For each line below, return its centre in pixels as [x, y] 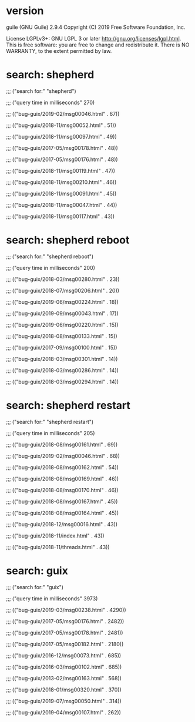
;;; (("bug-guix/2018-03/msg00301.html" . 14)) [62, 359]
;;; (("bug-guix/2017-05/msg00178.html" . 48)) [62, 148]
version [25, 11]
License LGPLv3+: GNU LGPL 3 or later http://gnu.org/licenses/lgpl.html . [94, 38]
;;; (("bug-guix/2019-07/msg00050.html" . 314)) [64, 701]
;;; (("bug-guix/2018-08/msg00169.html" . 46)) [63, 479]
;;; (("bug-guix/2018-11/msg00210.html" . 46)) [61, 182]
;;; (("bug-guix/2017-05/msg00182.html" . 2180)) [65, 644]
